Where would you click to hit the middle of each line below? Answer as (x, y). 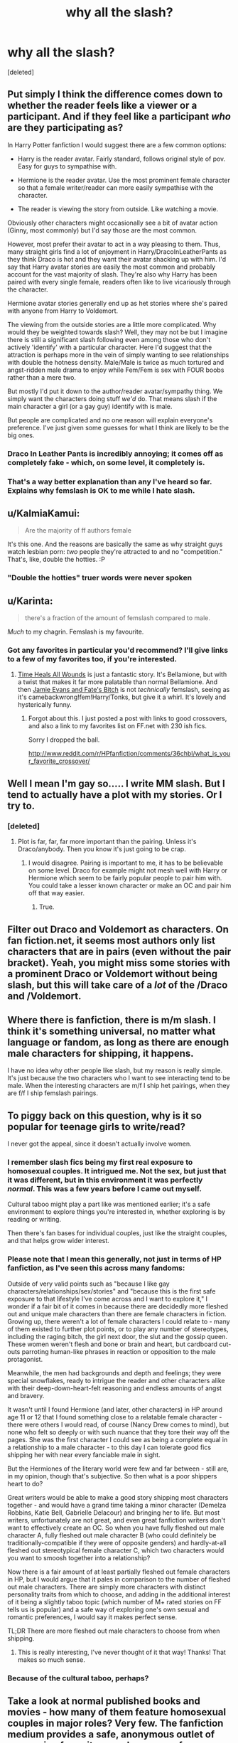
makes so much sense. (51, 1659)
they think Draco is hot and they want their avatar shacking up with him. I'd (117, 259)
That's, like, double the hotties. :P (56, 560)
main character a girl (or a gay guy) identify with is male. (90, 406)
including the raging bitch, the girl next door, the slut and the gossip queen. (117, 1336)
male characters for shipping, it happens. (101, 1053)
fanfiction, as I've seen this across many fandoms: (96, 1268)
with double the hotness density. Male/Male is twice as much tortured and (116, 362)
